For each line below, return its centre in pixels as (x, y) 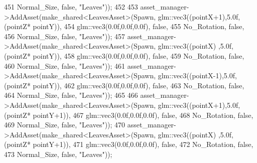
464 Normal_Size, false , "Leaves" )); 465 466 (71, 95)
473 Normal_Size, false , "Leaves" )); (58, 154)
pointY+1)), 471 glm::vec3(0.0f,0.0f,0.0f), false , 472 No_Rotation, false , (143, 144)
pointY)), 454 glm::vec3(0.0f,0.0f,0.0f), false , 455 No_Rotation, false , (139, 26)
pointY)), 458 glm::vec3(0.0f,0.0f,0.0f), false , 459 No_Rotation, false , (139, 55)
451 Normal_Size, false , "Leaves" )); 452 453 (71, 7)
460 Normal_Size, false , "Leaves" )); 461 (65, 65)
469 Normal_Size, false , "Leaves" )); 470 (65, 125)
